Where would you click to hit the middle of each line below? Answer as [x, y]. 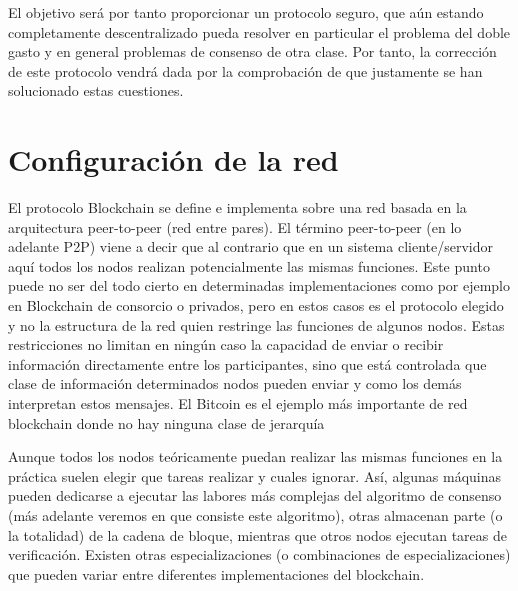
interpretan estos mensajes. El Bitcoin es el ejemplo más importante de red [238, 403]
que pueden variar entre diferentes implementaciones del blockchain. [216, 573]
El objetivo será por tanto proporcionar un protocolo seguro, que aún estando [246, 12]
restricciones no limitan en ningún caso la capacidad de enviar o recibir [226, 344]
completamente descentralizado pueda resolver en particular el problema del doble [259, 31]
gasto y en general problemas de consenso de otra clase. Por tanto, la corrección [252, 51]
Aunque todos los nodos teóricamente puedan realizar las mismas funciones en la [255, 456]
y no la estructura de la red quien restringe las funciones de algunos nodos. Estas [256, 324]
